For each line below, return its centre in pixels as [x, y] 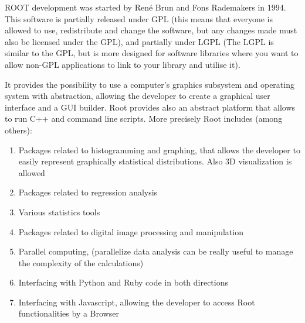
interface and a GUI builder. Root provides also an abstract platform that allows [150, 107]
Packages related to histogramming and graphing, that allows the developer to [159, 150]
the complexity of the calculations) [81, 262]
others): [18, 130]
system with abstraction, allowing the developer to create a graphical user [138, 96]
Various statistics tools [59, 212]
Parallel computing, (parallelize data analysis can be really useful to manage [156, 251]
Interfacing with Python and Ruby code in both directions [123, 282]
